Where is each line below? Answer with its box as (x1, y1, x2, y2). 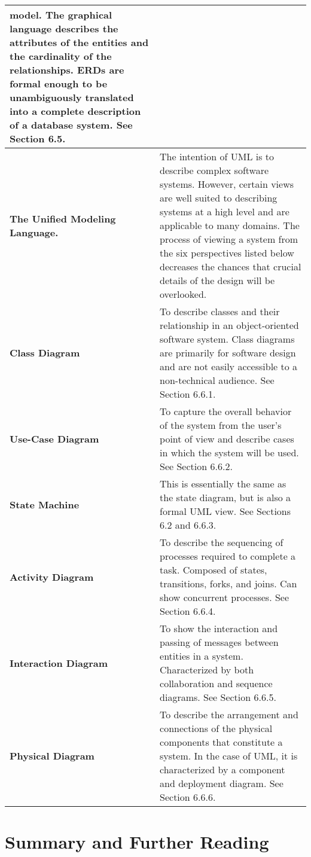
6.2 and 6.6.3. (160, 518, 217, 532)
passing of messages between (160, 635, 279, 649)
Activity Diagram (10, 569, 94, 584)
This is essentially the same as (160, 477, 286, 490)
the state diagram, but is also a (160, 490, 291, 504)
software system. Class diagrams (160, 332, 295, 346)
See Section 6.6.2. (160, 459, 233, 473)
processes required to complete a (160, 549, 296, 563)
